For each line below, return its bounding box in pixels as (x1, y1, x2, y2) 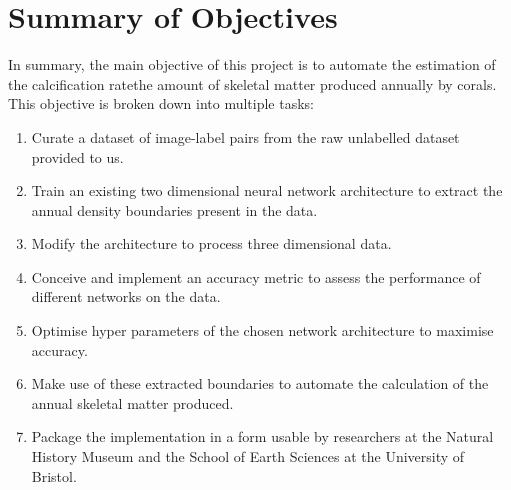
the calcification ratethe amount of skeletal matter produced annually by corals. (8, 73, 497, 94)
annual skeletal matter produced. (31, 392, 234, 413)
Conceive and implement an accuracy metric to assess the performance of (31, 266, 481, 287)
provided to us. (31, 146, 124, 167)
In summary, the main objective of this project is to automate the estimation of (8, 54, 496, 75)
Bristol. (31, 465, 77, 486)
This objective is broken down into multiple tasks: (8, 93, 315, 114)
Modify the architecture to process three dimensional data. (31, 233, 392, 254)
